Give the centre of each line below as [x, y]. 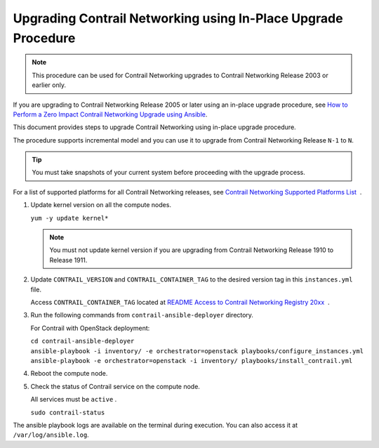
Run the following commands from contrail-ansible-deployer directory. [142, 315]
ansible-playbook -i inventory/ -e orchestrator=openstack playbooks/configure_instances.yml [197, 351]
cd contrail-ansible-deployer [82, 341]
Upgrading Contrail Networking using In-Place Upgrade [178, 18]
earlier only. [49, 85]
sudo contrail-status [68, 412]
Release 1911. [68, 260]
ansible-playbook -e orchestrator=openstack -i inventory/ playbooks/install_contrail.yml [192, 361]
